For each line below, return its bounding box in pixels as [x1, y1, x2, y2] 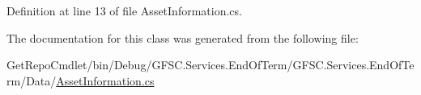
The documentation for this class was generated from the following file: [6, 29, 359, 46]
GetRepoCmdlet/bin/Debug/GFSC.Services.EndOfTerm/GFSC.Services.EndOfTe [6, 56, 415, 73]
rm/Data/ [6, 72, 57, 89]
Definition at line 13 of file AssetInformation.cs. [6, 2, 242, 19]
